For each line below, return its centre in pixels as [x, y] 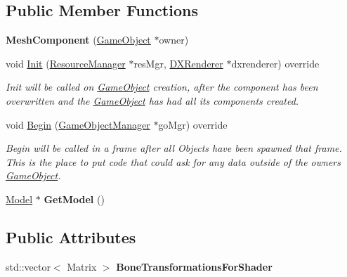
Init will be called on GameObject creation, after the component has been [162, 87]
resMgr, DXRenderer [178, 63]
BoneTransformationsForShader [194, 266]
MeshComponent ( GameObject [78, 40]
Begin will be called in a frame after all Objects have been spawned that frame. [174, 148]
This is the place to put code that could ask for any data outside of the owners [173, 161]
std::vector [28, 266]
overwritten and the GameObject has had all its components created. [152, 100]
